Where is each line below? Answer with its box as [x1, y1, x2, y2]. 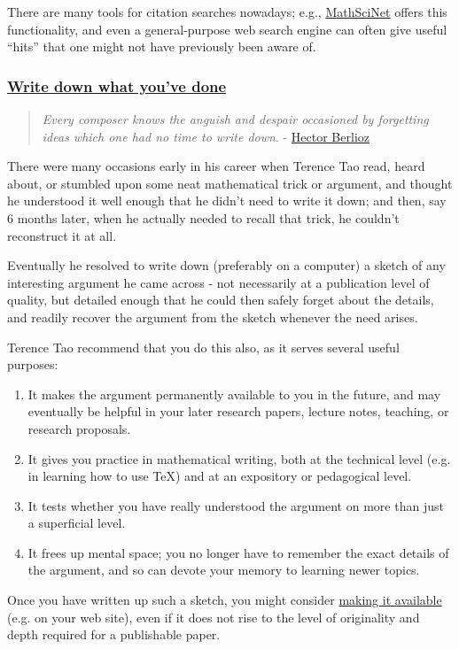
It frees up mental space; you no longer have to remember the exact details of [27, 543, 449, 561]
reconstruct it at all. [7, 226, 117, 244]
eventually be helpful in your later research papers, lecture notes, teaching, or [27, 402, 449, 421]
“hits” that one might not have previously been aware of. [7, 37, 316, 56]
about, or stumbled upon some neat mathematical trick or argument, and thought [7, 174, 453, 192]
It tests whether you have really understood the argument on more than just [27, 496, 444, 514]
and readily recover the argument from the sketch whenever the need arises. [7, 307, 418, 326]
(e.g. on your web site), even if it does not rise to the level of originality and [7, 607, 420, 626]
